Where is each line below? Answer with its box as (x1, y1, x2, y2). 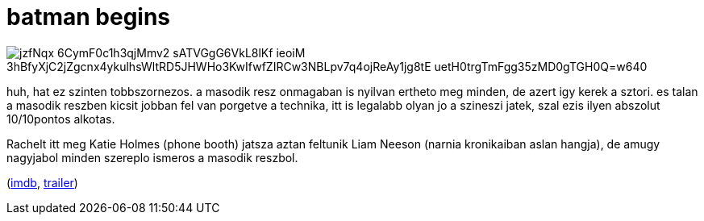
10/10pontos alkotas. (6, 111, 115, 126)
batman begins (6, 3, 171, 31)
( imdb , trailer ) (6, 175, 78, 190)
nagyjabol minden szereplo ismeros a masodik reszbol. (6, 150, 298, 165)
